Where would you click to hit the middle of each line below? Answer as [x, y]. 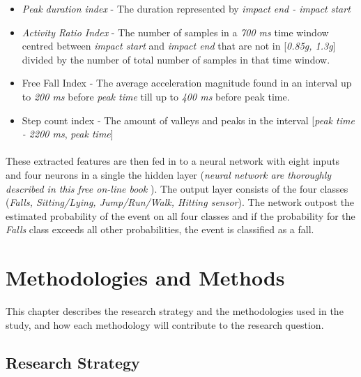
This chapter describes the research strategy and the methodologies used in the [175, 311]
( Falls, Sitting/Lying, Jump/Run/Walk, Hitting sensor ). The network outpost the [180, 202]
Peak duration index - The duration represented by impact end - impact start [186, 8]
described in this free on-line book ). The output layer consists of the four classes [177, 188]
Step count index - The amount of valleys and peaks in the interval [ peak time [188, 120]
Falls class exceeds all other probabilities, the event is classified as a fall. [160, 229]
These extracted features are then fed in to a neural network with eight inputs [173, 161]
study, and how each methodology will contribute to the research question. [165, 324]
